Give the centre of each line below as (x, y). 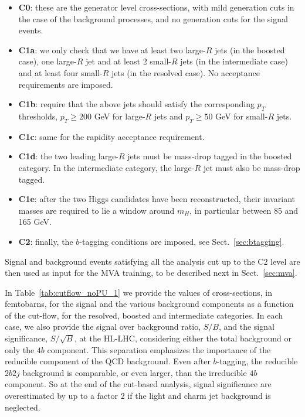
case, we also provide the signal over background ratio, (103, 327)
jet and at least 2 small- (128, 61)
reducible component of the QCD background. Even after (108, 361)
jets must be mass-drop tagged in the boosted (210, 156)
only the (20, 349)
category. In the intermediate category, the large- (106, 167)
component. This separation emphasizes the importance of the (159, 349)
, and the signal (246, 327)
